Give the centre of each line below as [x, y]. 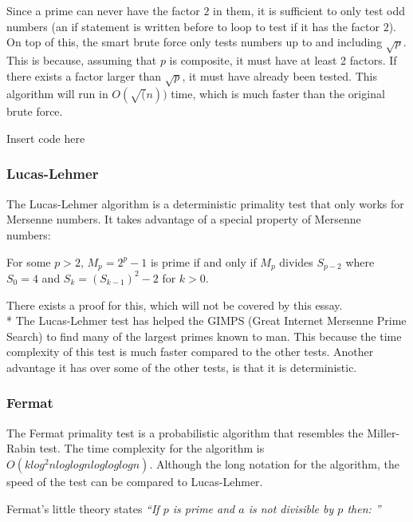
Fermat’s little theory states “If [83, 508]
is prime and [204, 508]
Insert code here [46, 138]
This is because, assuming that [82, 59]
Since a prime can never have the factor [103, 10]
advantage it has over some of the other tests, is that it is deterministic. [182, 367]
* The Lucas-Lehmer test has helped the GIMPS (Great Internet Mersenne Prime [206, 320]
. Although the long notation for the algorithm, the [274, 463]
